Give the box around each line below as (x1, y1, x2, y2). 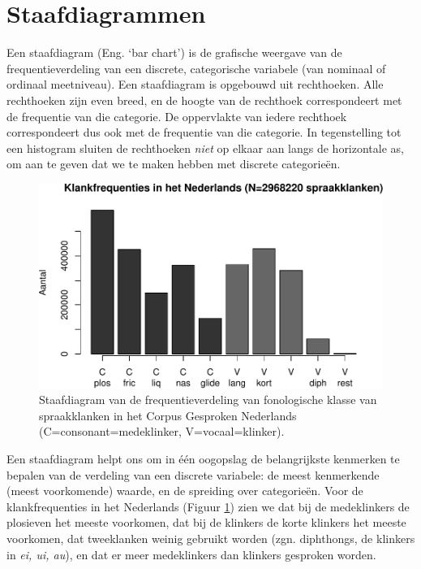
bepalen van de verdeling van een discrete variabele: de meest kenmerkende (6, 466, 380, 483)
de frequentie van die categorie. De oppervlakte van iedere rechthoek (6, 107, 347, 124)
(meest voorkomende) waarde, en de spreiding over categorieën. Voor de (6, 482, 363, 499)
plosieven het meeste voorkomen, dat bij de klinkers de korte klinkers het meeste (6, 514, 406, 531)
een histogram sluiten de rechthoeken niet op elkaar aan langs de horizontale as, (6, 139, 404, 156)
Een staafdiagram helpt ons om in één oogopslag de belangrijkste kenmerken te (6, 450, 400, 467)
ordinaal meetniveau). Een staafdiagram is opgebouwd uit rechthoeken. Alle (6, 76, 384, 93)
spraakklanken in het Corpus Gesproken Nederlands (39, 406, 297, 423)
